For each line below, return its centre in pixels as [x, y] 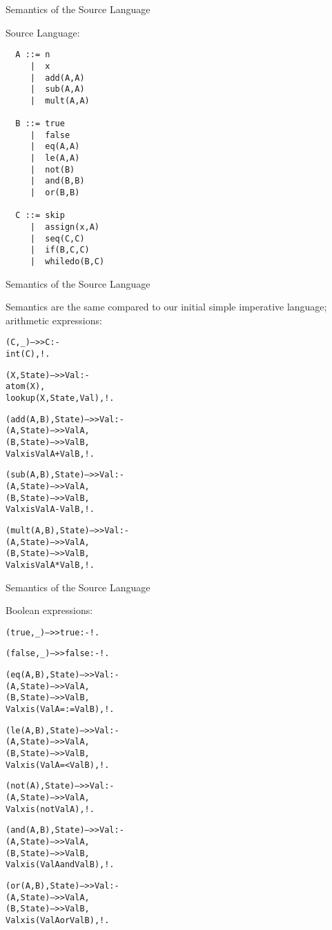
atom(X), [26, 387]
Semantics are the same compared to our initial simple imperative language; [166, 307]
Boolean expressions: [49, 610]
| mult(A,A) [60, 100]
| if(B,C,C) [60, 250]
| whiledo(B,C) [67, 261]
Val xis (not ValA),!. [50, 809]
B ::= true [40, 124]
